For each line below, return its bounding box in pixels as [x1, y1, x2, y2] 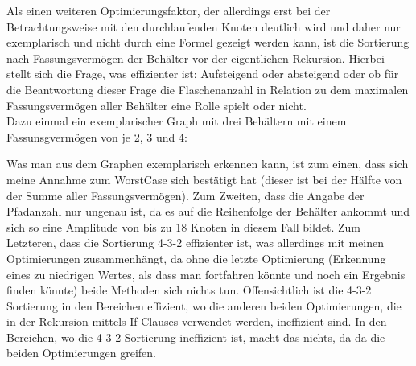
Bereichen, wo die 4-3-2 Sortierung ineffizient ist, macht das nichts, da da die [6, 328, 385, 345]
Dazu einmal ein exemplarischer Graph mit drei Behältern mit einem [6, 113, 347, 130]
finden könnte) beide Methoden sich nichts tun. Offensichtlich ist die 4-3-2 [6, 282, 372, 298]
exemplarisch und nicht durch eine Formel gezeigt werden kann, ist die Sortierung [6, 34, 410, 51]
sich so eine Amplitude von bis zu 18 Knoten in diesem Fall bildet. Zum [6, 218, 360, 235]
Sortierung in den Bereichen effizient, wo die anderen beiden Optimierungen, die [6, 297, 402, 314]
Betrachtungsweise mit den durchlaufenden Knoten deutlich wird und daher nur [6, 18, 401, 35]
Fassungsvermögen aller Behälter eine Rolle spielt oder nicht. [6, 97, 307, 113]
